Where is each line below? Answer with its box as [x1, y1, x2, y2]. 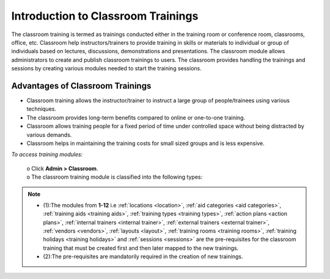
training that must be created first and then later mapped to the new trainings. [43, 244, 239, 251]
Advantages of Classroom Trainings [11, 80, 152, 91]
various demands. [26, 131, 72, 138]
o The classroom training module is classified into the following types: [26, 173, 203, 180]
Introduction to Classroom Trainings [11, 9, 199, 23]
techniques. [26, 105, 56, 113]
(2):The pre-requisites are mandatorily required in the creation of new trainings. [43, 253, 243, 260]
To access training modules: [11, 151, 83, 158]
